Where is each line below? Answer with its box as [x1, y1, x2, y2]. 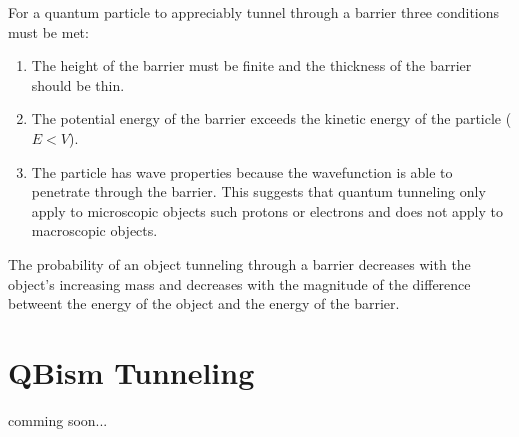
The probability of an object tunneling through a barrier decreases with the [8, 253, 471, 274]
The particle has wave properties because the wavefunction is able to [31, 161, 453, 182]
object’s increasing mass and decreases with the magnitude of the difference [8, 273, 471, 294]
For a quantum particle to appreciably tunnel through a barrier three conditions [8, 2, 500, 22]
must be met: [8, 21, 89, 42]
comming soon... [8, 409, 108, 430]
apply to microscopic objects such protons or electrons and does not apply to [31, 200, 503, 221]
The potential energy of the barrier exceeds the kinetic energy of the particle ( [31, 108, 512, 129]
